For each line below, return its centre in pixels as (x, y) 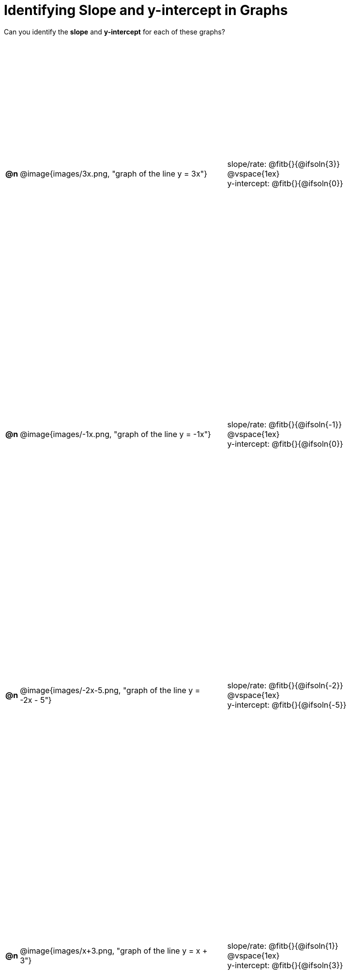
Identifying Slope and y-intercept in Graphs (146, 10)
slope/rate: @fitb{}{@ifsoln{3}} (284, 164)
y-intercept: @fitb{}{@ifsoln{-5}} (287, 705)
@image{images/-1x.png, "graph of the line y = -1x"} (115, 434)
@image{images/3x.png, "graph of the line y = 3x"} (114, 173)
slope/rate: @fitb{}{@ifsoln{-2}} (285, 685)
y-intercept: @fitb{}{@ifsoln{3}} (285, 965)
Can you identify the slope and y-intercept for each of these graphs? (114, 32)
